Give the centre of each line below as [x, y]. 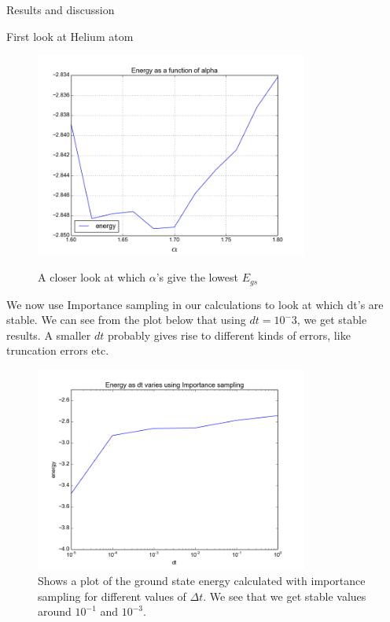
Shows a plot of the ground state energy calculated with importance [202, 580]
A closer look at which [92, 277]
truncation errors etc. [58, 350]
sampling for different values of [112, 596]
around [55, 611]
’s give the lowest [197, 277]
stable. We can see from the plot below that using [126, 320]
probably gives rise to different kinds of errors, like [229, 335]
